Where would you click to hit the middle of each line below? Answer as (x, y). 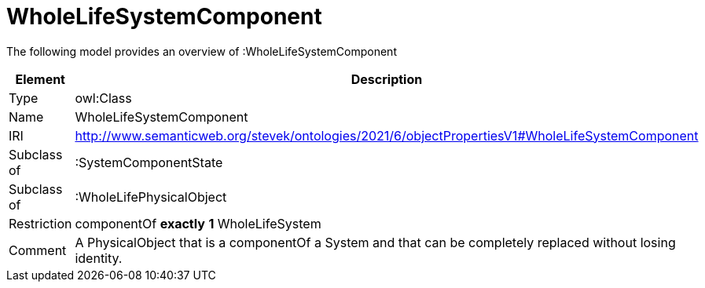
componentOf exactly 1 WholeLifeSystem (198, 223)
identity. (99, 258)
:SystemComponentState (149, 162)
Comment (38, 250)
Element (40, 79)
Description (387, 79)
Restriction (40, 223)
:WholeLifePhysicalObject (151, 197)
